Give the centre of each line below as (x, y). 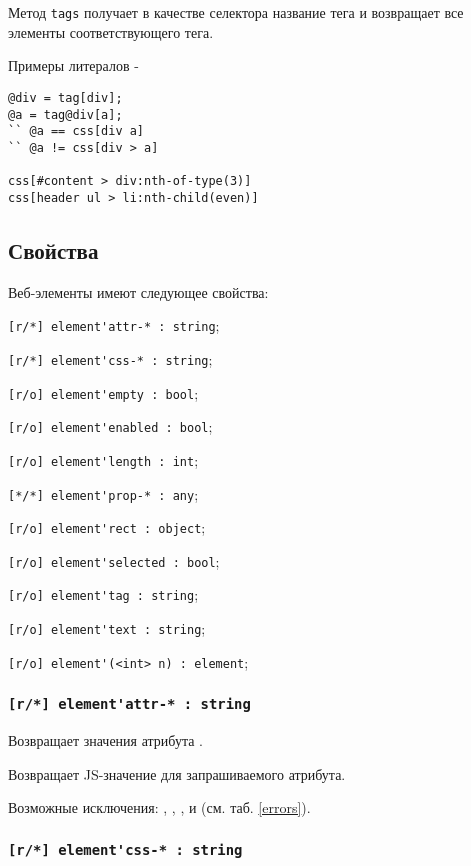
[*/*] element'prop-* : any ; (103, 493)
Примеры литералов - (73, 65)
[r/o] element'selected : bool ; (114, 560)
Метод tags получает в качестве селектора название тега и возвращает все (236, 12)
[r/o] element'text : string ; (107, 628)
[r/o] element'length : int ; (103, 459)
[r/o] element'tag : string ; (103, 594)
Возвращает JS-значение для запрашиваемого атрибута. (177, 773)
